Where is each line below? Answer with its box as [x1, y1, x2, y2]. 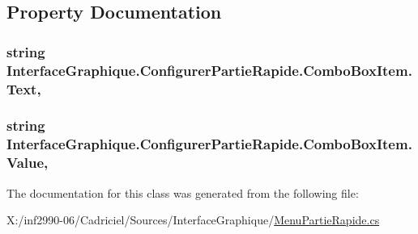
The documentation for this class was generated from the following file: [6, 184, 359, 201]
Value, [6, 153, 49, 173]
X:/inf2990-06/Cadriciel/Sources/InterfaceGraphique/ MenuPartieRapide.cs [6, 211, 380, 228]
